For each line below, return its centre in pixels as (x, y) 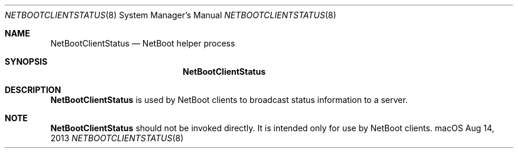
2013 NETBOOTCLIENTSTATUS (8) (117, 138)
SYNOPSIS (26, 61)
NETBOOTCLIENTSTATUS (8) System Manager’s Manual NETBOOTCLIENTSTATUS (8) (171, 15)
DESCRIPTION (33, 90)
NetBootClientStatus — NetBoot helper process (143, 43)
